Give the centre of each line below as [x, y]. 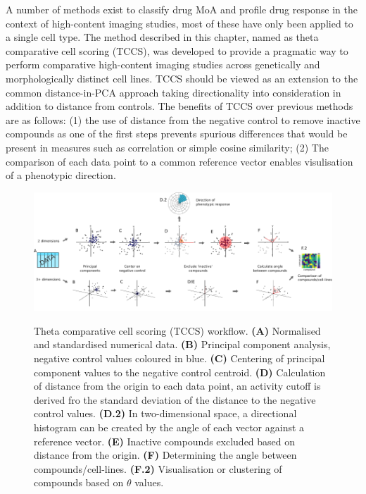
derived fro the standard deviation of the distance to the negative [175, 399]
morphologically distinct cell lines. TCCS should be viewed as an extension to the [182, 78]
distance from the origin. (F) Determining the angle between [165, 455]
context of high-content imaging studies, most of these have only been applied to [179, 23]
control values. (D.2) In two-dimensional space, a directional [165, 413]
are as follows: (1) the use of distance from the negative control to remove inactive [183, 119]
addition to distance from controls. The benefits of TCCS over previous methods [179, 106]
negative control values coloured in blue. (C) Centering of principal [179, 358]
